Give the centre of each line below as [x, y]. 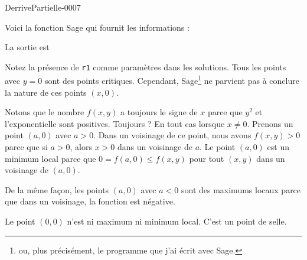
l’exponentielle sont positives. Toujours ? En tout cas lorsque [115, 123]
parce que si [26, 147]
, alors [81, 147]
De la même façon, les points [57, 189]
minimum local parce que [50, 158]
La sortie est [27, 47]
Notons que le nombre [45, 112]
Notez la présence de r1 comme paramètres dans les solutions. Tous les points [146, 66]
